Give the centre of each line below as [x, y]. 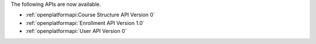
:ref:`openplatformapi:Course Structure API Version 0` [90, 15]
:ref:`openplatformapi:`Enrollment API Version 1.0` [85, 23]
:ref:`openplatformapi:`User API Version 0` [76, 31]
